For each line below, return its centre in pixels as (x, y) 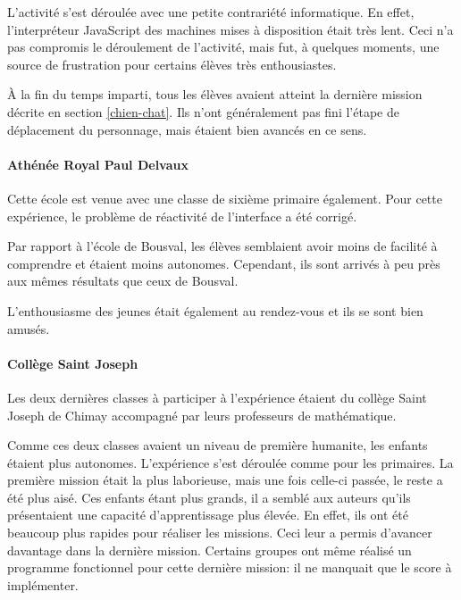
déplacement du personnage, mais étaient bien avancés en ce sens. (187, 129)
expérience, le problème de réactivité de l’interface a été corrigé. (182, 216)
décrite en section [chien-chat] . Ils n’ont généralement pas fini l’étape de (203, 111)
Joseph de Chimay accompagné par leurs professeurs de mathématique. (202, 415)
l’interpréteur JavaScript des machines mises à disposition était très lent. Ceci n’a (230, 29)
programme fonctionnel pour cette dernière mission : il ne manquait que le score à (230, 567)
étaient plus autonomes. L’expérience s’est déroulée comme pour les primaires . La (230, 462)
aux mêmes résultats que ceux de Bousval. (123, 281)
